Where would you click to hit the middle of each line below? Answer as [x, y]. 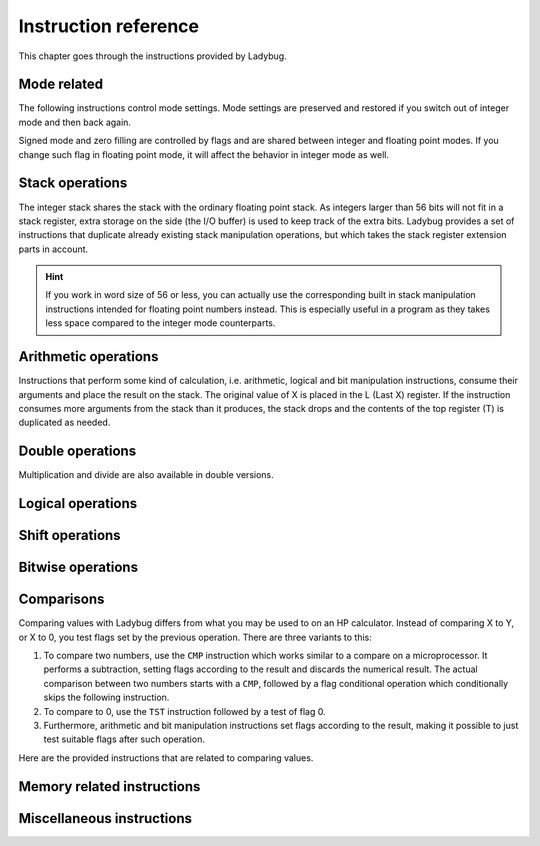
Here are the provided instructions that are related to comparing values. [166, 757]
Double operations [77, 451]
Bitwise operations [78, 567]
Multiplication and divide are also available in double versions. [146, 475]
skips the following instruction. [106, 697]
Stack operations [73, 183]
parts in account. [53, 249]
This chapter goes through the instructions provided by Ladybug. [152, 56]
